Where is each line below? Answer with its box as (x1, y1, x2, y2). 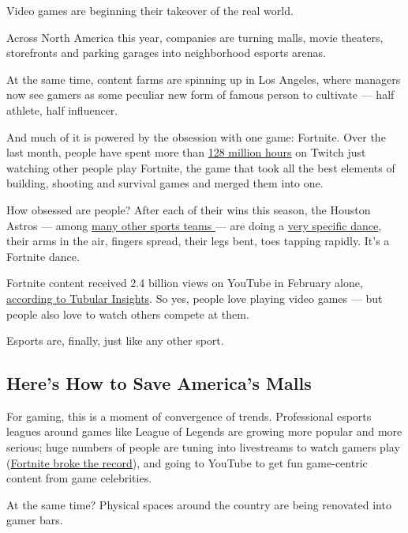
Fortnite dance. (6, 248, 80, 264)
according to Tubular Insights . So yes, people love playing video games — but (6, 289, 383, 306)
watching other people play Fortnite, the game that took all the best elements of (6, 159, 395, 176)
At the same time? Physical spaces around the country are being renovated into (6, 496, 391, 512)
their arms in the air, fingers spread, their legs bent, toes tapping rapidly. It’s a (6, 232, 390, 249)
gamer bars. (6, 512, 63, 528)
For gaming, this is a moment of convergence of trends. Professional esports (6, 407, 372, 424)
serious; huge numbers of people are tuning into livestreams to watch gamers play (6, 439, 400, 456)
